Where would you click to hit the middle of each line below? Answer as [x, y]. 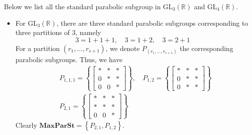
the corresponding [206, 48]
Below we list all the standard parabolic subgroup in [83, 6]
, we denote [123, 48]
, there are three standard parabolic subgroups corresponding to [152, 23]
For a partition [38, 48]
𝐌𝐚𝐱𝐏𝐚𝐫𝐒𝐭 [57, 126]
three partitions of [42, 32]
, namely [88, 32]
